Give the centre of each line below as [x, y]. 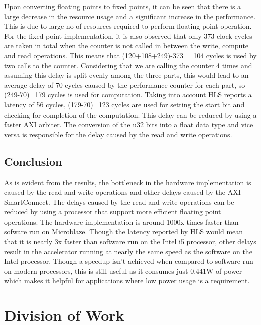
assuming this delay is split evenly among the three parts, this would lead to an [126, 75]
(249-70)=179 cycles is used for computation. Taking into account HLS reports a [128, 95]
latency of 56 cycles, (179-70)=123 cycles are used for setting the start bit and [124, 104]
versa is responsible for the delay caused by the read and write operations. [118, 134]
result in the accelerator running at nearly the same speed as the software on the [128, 251]
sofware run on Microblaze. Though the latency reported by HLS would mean [124, 231]
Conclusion [33, 161]
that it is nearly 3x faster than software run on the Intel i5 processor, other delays [130, 241]
